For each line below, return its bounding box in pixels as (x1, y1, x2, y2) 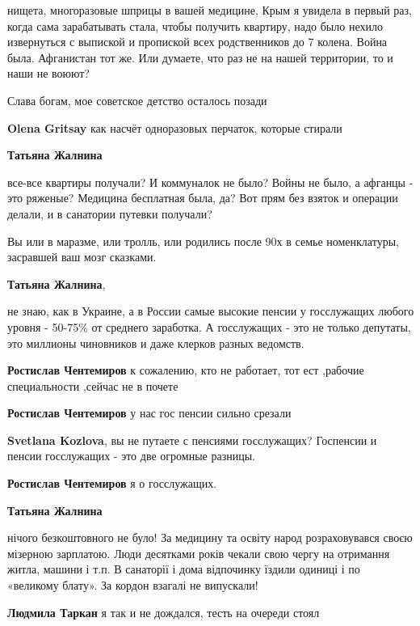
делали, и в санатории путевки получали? (7, 205, 212, 222)
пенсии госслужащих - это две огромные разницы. (7, 447, 255, 464)
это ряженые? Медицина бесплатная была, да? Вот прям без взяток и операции (7, 189, 398, 206)
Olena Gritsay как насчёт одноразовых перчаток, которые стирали (7, 119, 342, 136)
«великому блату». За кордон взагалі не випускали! (7, 577, 258, 594)
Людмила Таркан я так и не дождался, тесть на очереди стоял (7, 603, 320, 620)
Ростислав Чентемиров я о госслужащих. (7, 475, 217, 492)
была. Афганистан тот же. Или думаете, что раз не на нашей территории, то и (7, 49, 393, 66)
